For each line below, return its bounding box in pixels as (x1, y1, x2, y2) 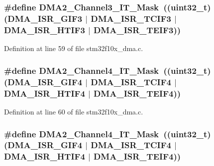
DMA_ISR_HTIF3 (4, 23, 85, 36)
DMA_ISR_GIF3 (7, 12, 83, 24)
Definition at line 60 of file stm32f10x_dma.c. (4, 107, 143, 117)
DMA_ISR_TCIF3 (91, 12, 171, 24)
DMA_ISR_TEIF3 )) (93, 23, 181, 36)
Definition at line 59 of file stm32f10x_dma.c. (4, 43, 143, 54)
